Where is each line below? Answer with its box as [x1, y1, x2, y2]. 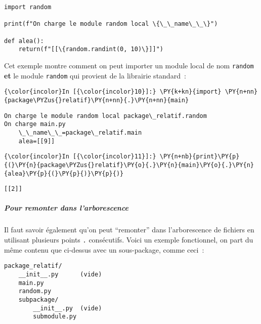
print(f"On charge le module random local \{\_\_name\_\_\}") [4, 20, 218, 28]
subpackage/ [18, 296, 59, 303]
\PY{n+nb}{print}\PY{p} [159, 153, 240, 160]
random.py [18, 288, 52, 295]
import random [4, 4, 52, 11]
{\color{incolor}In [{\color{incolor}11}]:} [4, 153, 156, 160]
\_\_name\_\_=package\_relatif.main [18, 129, 142, 136]
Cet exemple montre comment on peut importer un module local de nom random [4, 60, 254, 70]
